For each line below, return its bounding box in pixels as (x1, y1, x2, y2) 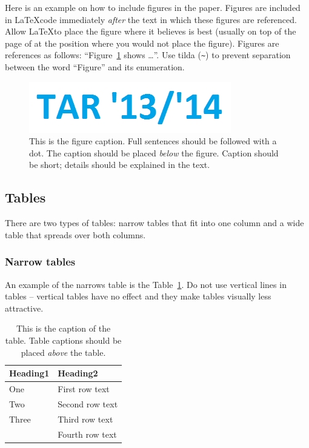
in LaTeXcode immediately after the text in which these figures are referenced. (5, 13, 297, 25)
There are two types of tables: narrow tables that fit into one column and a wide (5, 216, 304, 229)
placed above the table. (21, 346, 106, 358)
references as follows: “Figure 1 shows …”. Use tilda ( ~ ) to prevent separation (5, 48, 291, 61)
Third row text (58, 412, 113, 425)
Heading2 (58, 367, 98, 379)
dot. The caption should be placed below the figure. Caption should (29, 146, 279, 159)
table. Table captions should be (5, 333, 122, 346)
